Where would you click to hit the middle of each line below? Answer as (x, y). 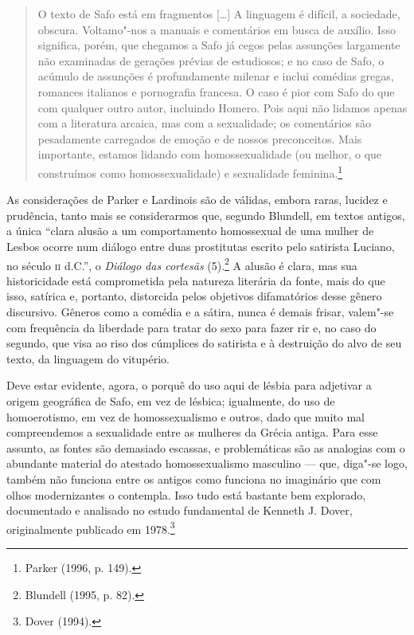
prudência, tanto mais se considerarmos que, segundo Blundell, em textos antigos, (206, 215)
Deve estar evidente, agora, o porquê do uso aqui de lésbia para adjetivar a (189, 385)
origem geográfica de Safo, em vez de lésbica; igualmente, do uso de (171, 400)
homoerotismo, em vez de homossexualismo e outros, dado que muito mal (186, 416)
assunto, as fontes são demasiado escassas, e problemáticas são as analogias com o (206, 447)
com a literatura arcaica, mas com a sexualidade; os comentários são (204, 123)
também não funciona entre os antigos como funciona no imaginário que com (194, 478)
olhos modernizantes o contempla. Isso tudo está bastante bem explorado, (186, 494)
